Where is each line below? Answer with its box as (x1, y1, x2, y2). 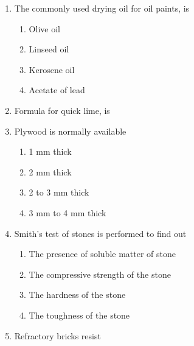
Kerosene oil (29, 63, 75, 76)
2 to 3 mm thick (29, 186, 89, 199)
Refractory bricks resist (14, 329, 101, 342)
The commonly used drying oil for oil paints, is (14, 2, 190, 14)
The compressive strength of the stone (29, 267, 171, 280)
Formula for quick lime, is (14, 104, 110, 116)
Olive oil (29, 22, 60, 35)
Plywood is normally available (14, 124, 126, 137)
